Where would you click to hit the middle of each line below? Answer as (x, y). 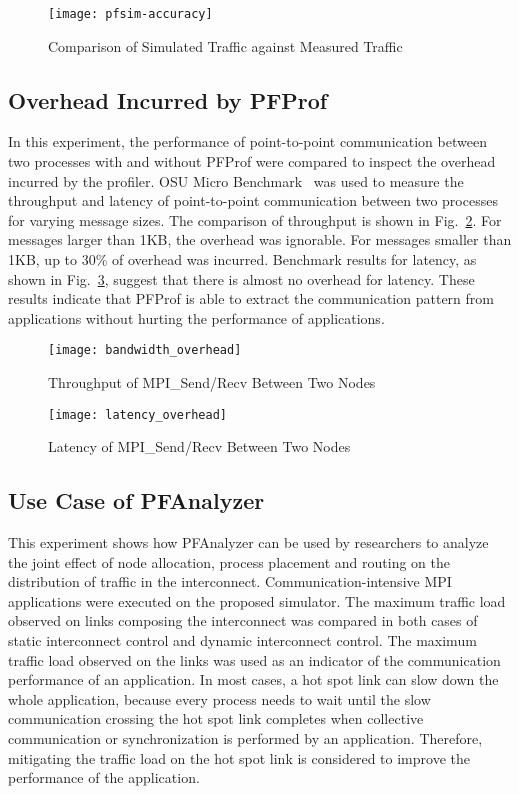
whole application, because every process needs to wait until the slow (219, 698)
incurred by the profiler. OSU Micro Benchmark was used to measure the (236, 180)
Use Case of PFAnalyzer (136, 500)
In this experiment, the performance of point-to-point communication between (247, 141)
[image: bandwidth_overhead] (145, 350)
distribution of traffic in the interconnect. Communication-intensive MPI (230, 581)
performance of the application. (104, 777)
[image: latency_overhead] (137, 414)
